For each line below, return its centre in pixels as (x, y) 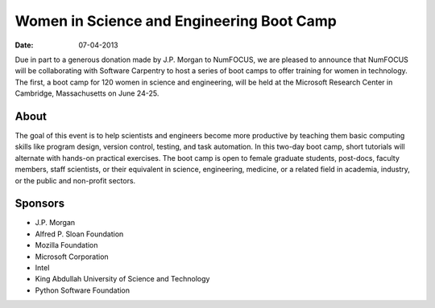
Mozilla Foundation (66, 245)
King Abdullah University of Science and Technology (122, 279)
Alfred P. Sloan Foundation (79, 234)
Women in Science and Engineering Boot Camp (176, 21)
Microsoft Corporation (72, 257)
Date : (24, 45)
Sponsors (39, 204)
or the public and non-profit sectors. (75, 180)
